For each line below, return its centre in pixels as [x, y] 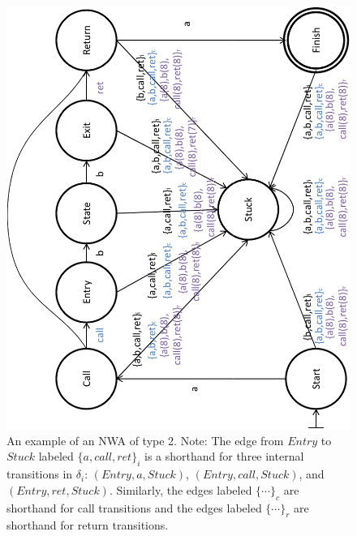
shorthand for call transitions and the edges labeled [134, 507]
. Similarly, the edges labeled [181, 489]
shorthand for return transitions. [88, 525]
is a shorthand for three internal [224, 456]
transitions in [40, 474]
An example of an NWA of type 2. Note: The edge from [145, 440]
